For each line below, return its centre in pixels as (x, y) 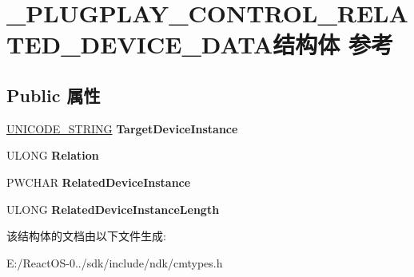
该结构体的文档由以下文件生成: (86, 236)
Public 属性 (54, 95)
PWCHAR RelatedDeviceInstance (99, 182)
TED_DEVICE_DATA (140, 44)
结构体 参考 (333, 44)
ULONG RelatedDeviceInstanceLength (113, 209)
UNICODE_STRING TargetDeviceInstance (122, 128)
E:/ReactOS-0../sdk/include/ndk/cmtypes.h (115, 262)
